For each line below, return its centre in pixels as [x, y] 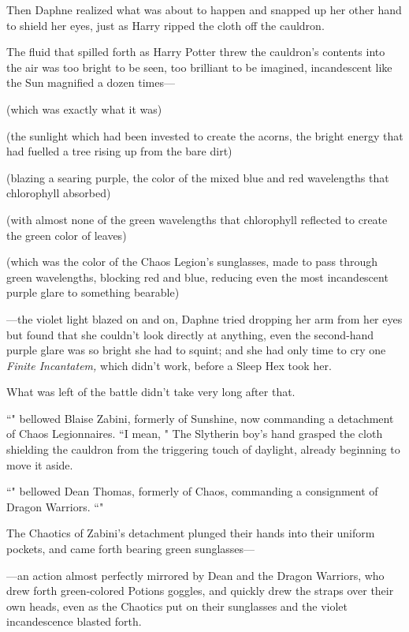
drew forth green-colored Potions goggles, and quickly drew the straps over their [200, 591]
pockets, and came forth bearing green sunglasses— [131, 549]
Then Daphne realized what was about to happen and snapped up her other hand [204, 9]
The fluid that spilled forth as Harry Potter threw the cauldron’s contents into [196, 52]
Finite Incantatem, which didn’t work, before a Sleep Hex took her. [169, 365]
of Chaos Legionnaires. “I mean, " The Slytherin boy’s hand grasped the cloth [195, 434]
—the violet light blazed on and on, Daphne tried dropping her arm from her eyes [204, 318]
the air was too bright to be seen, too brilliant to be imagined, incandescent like [199, 67]
